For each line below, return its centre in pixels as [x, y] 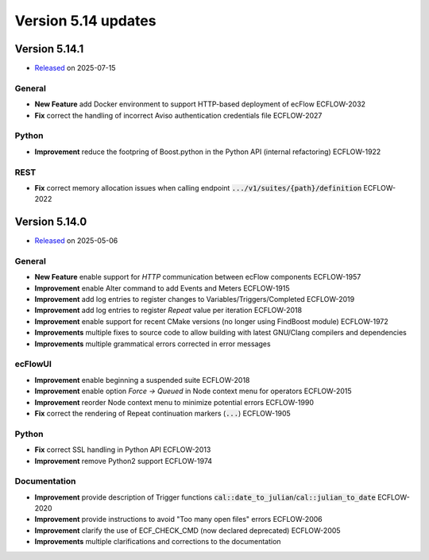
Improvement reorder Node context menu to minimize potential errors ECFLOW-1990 [174, 402]
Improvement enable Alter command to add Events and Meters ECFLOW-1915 [162, 288]
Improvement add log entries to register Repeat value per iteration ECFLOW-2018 [168, 311]
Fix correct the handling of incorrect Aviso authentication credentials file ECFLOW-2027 [178, 115]
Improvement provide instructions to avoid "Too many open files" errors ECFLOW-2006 [178, 519]
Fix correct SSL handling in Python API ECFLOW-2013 [123, 450]
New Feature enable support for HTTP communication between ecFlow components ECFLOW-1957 [198, 277]
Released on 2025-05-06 [76, 241]
